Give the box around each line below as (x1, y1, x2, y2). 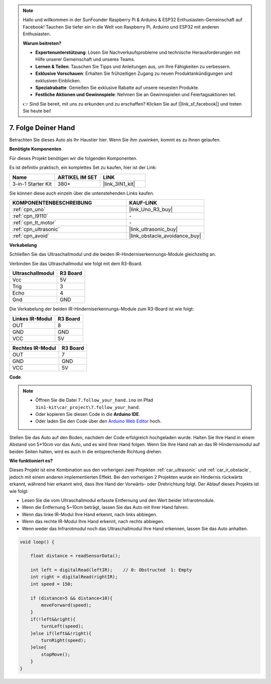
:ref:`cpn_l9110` (12, 212, 49, 219)
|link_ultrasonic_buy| (128, 225, 178, 232)
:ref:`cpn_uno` (12, 206, 46, 213)
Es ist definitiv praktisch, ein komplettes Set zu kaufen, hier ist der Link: (9, 164, 157, 170)
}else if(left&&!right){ (30, 630, 92, 636)
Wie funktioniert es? (9, 458, 53, 464)
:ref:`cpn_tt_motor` (12, 219, 56, 226)
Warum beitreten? (23, 40, 62, 46)
